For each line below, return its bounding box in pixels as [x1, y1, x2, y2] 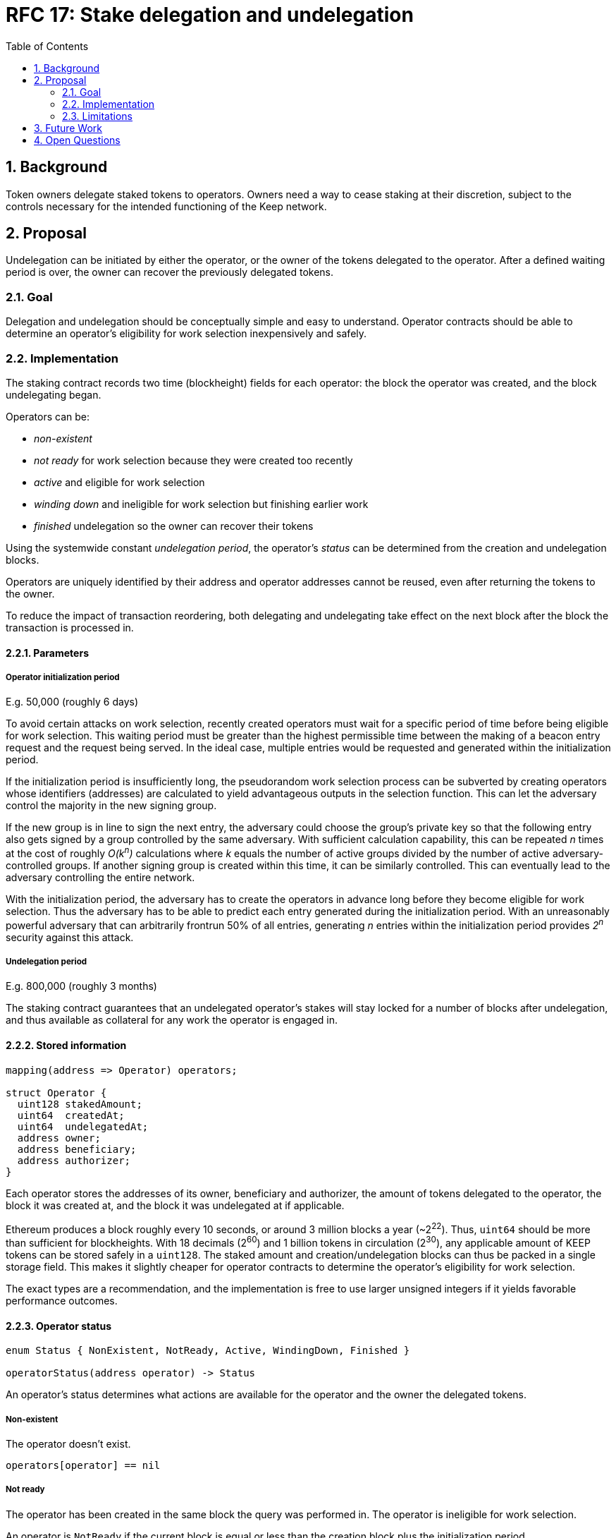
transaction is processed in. [6, 621, 134, 634]
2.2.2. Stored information [6, 1039, 127, 1052]
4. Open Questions [34, 133, 121, 146]
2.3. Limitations [62, 109, 133, 122]
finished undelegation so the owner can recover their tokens [34, 519, 314, 532]
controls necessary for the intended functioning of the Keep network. [6, 200, 327, 212]
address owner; [17, 1132, 101, 1144]
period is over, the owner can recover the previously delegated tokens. [6, 266, 334, 279]
